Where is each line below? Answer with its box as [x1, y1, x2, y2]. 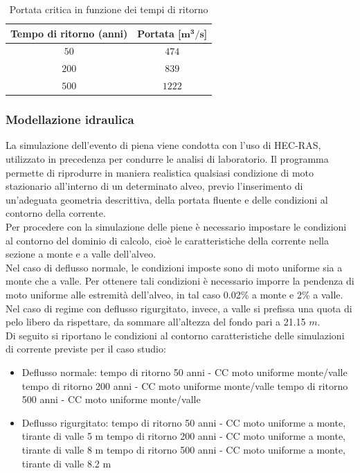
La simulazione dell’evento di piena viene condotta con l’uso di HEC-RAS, [6, 138, 321, 152]
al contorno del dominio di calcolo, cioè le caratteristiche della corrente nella [6, 233, 329, 247]
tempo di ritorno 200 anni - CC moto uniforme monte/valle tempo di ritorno [21, 378, 348, 393]
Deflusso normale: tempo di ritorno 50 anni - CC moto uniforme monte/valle [21, 364, 348, 379]
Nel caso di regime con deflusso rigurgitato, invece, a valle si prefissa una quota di [6, 301, 352, 315]
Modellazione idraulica [6, 111, 134, 128]
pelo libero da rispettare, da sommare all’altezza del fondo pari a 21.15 [6, 314, 306, 329]
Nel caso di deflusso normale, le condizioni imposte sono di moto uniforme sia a [6, 260, 343, 274]
